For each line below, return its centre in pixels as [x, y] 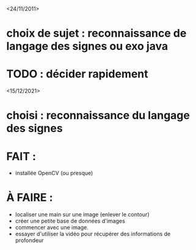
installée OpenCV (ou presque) [54, 173]
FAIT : [21, 156]
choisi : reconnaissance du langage [98, 116]
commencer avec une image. [52, 227]
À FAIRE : [30, 198]
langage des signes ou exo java [87, 47]
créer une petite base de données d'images [70, 221]
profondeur [29, 240]
